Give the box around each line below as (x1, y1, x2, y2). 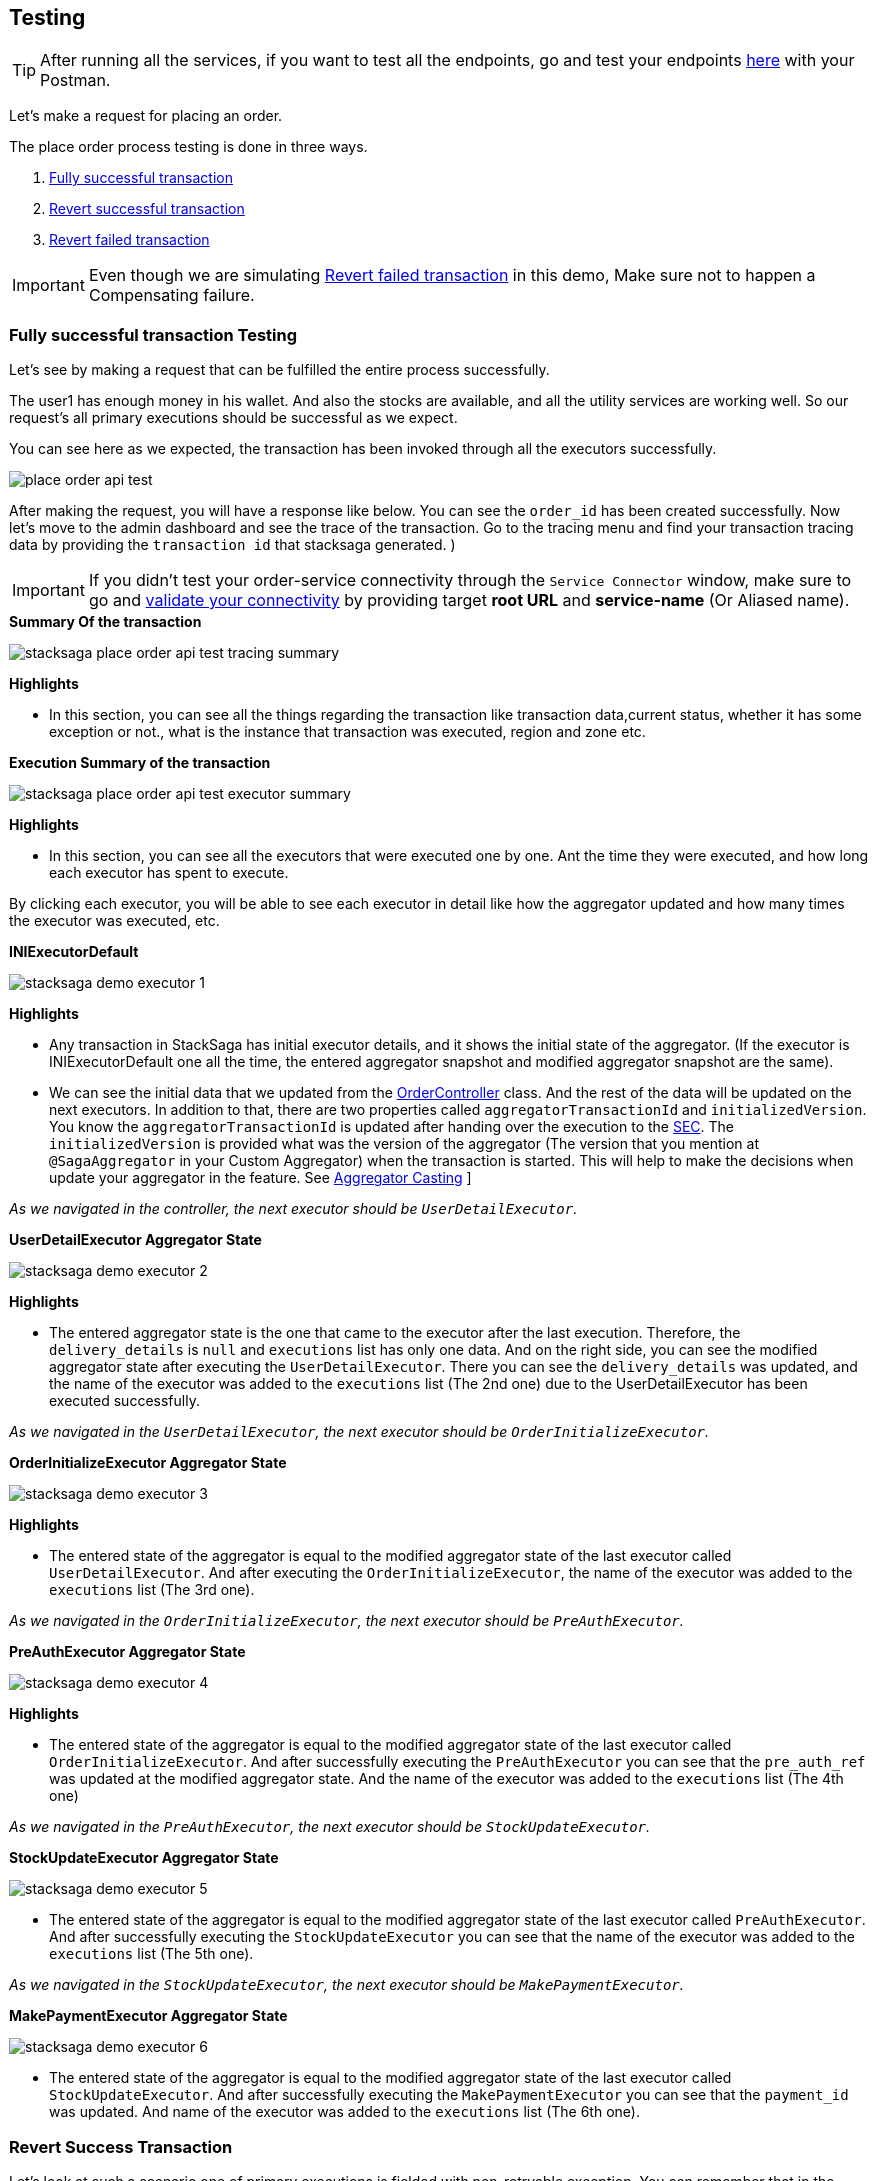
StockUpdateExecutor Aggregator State (9, 1849, 279, 1867)
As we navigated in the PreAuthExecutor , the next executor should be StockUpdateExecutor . (9, 1818, 651, 1836)
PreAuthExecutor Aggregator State (9, 1643, 246, 1661)
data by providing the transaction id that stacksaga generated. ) (9, 536, 456, 554)
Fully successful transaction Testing (9, 324, 298, 345)
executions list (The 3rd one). (49, 1581, 255, 1599)
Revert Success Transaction (9, 2136, 233, 2157)
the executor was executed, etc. (9, 912, 220, 930)
